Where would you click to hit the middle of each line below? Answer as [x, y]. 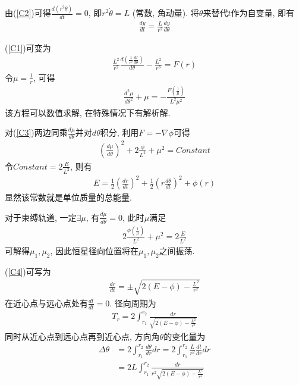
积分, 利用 [119, 132]
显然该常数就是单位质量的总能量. [68, 197]
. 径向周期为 [133, 303]
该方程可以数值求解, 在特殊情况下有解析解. [88, 112]
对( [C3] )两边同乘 [36, 132]
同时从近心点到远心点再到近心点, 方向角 [82, 336]
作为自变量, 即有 [263, 13]
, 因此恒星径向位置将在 [95, 250]
